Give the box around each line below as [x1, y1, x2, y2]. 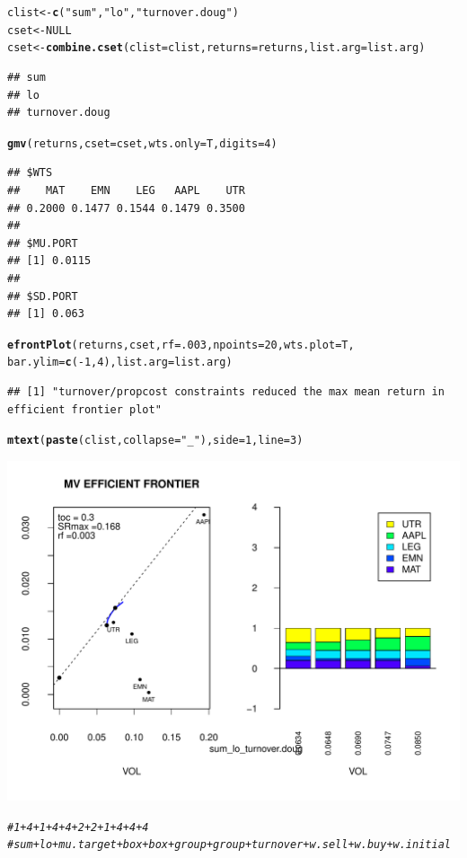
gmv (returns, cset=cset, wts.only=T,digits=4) [7, 137, 278, 150]
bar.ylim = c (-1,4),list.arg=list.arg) [7, 356, 233, 369]
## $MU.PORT [7, 236, 78, 250]
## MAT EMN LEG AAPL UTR [7, 184, 245, 197]
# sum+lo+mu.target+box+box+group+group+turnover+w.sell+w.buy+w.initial [7, 838, 451, 852]
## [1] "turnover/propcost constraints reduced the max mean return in [7, 385, 445, 399]
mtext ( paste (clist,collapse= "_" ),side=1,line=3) [7, 434, 304, 447]
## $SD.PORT [7, 289, 78, 303]
